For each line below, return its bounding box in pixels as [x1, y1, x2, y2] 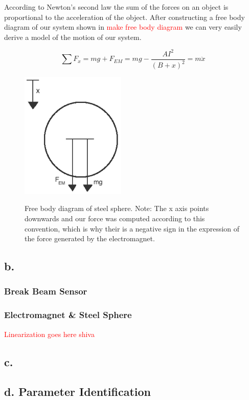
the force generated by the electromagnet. [25, 233, 155, 244]
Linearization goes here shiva [4, 328, 95, 339]
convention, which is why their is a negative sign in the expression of [25, 223, 240, 234]
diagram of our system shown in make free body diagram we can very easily [4, 22, 242, 32]
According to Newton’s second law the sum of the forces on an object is [4, 2, 229, 12]
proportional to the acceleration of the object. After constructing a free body [4, 11, 245, 22]
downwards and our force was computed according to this [25, 213, 205, 223]
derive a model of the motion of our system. [4, 31, 142, 42]
